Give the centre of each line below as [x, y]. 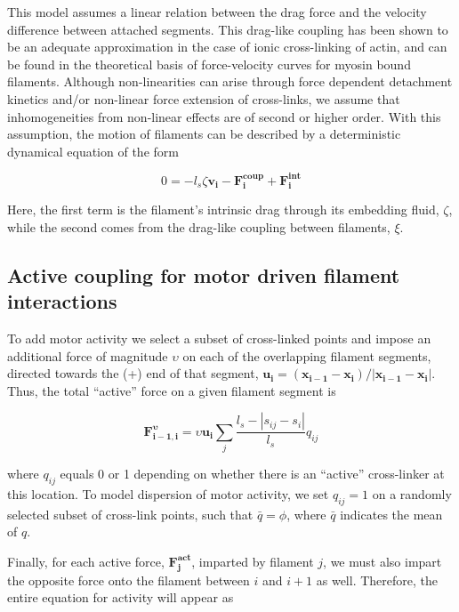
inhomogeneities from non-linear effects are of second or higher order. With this [224, 116]
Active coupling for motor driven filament [204, 274]
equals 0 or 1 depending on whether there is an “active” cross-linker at [252, 474]
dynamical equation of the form [93, 151]
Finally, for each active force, [86, 561]
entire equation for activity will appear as [121, 597]
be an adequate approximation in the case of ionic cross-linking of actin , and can [227, 47]
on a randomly [412, 493]
